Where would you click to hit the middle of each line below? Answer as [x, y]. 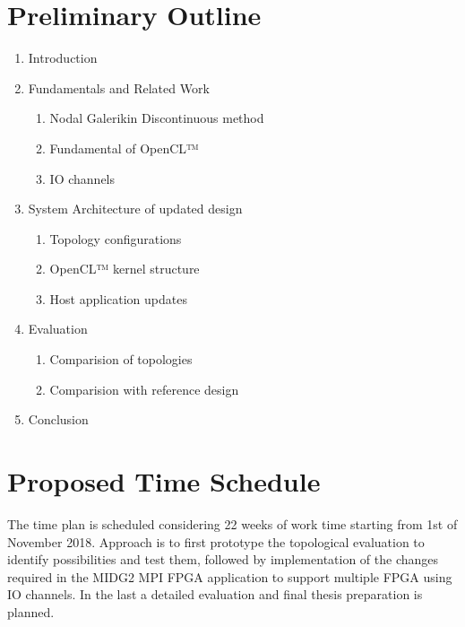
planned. [31, 611]
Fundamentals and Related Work [119, 87]
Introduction [63, 58]
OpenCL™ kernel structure [125, 269]
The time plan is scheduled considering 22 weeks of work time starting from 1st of [232, 523]
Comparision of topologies [121, 359]
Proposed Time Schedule [164, 481]
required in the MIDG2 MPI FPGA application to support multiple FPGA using [230, 576]
